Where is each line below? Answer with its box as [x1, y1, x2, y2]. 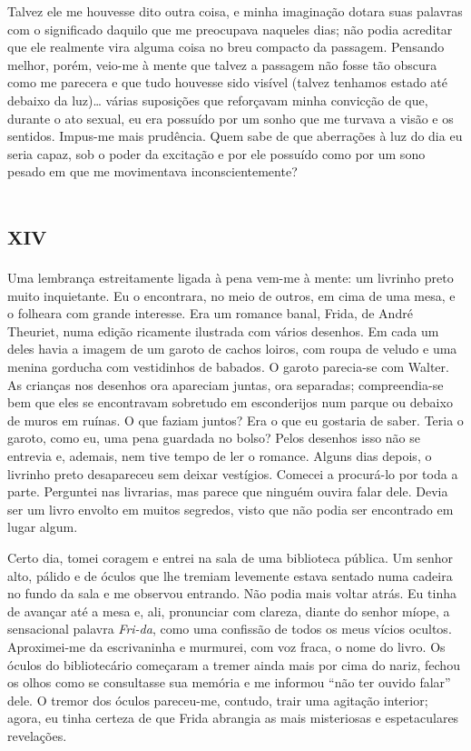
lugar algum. [7, 517, 78, 536]
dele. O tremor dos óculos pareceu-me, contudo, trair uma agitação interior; [7, 690, 428, 709]
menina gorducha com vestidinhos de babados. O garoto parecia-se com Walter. [7, 357, 449, 376]
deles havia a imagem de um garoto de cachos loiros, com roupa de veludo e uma [7, 339, 457, 358]
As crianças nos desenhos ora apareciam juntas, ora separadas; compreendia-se [7, 375, 444, 394]
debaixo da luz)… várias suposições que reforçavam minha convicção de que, [7, 90, 428, 109]
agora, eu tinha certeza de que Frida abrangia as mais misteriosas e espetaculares [7, 708, 459, 727]
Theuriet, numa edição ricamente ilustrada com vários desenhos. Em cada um [7, 321, 439, 340]
